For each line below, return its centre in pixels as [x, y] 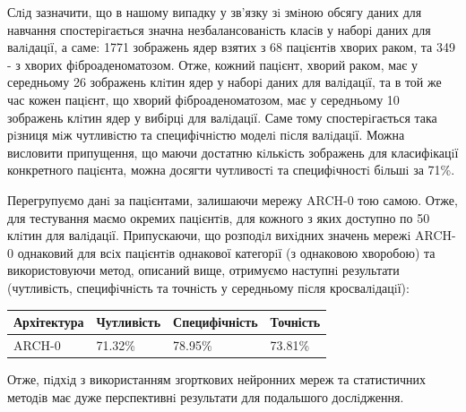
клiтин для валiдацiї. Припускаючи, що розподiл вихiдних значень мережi [209, 235]
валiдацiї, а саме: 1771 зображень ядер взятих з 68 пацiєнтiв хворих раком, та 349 [231, 47]
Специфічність [216, 322]
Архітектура [49, 322]
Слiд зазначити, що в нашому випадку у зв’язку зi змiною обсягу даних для [215, 12]
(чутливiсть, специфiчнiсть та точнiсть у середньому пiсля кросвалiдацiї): [208, 287]
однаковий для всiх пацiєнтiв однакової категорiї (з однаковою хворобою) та [226, 252]
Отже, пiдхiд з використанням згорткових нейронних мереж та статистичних [217, 378]
